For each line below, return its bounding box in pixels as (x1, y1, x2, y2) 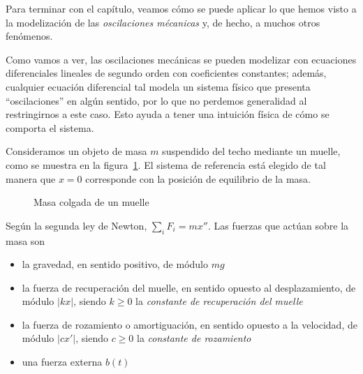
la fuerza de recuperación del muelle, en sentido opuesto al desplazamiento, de (22, 280, 356, 294)
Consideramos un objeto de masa (6, 144, 147, 158)
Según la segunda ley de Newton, (6, 218, 147, 232)
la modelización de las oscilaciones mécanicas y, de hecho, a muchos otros (6, 15, 320, 29)
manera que (6, 171, 56, 186)
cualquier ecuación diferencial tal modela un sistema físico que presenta (6, 79, 311, 93)
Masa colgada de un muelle (34, 195, 149, 209)
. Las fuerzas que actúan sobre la (207, 218, 349, 232)
